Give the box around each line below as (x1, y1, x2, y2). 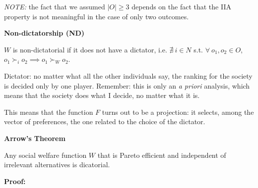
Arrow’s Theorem (4, 133, 65, 143)
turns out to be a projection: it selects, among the (102, 106, 254, 117)
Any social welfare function (4, 149, 87, 160)
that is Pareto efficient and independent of (97, 149, 226, 160)
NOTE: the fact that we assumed (4, 1, 105, 11)
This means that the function (4, 106, 93, 117)
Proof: (4, 176, 26, 186)
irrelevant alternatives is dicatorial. (4, 159, 110, 170)
